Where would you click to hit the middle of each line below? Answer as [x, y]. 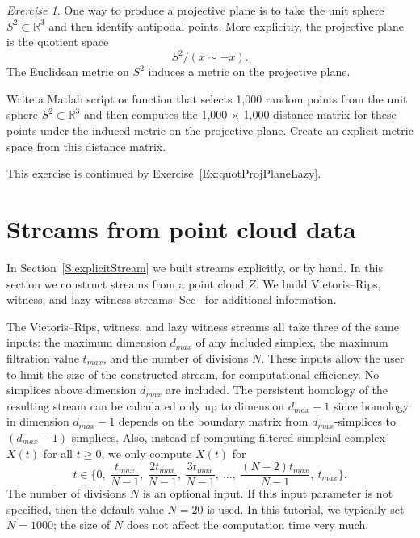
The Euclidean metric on [68, 71]
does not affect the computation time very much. [248, 525]
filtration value [43, 357]
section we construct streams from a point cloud [126, 283]
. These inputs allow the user [333, 357]
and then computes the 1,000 [155, 114]
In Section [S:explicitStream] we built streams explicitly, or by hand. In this [195, 267]
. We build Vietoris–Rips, [318, 283]
